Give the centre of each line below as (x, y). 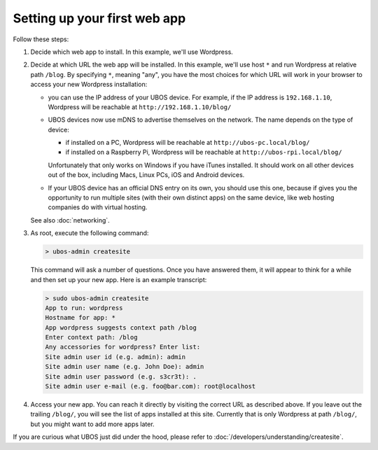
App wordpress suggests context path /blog (121, 328)
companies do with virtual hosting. (98, 207)
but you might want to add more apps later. (92, 424)
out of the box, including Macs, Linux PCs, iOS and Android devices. (146, 175)
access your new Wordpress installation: (89, 85)
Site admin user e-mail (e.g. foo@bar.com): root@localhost (150, 386)
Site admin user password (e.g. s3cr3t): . (121, 377)
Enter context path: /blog (91, 337)
